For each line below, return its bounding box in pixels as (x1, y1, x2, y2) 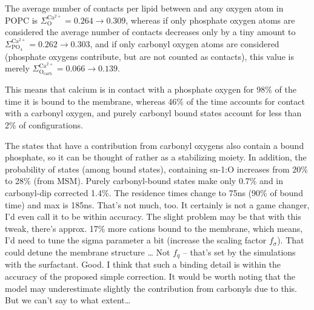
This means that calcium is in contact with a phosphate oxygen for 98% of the (5, 83, 296, 96)
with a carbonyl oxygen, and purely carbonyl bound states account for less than (5, 107, 302, 119)
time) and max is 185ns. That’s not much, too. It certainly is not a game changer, (5, 198, 310, 211)
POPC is (5, 13, 38, 26)
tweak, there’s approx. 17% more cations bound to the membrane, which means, (5, 222, 303, 234)
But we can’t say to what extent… (5, 294, 131, 306)
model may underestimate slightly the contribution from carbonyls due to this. (5, 282, 297, 294)
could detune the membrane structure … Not (5, 245, 170, 258)
